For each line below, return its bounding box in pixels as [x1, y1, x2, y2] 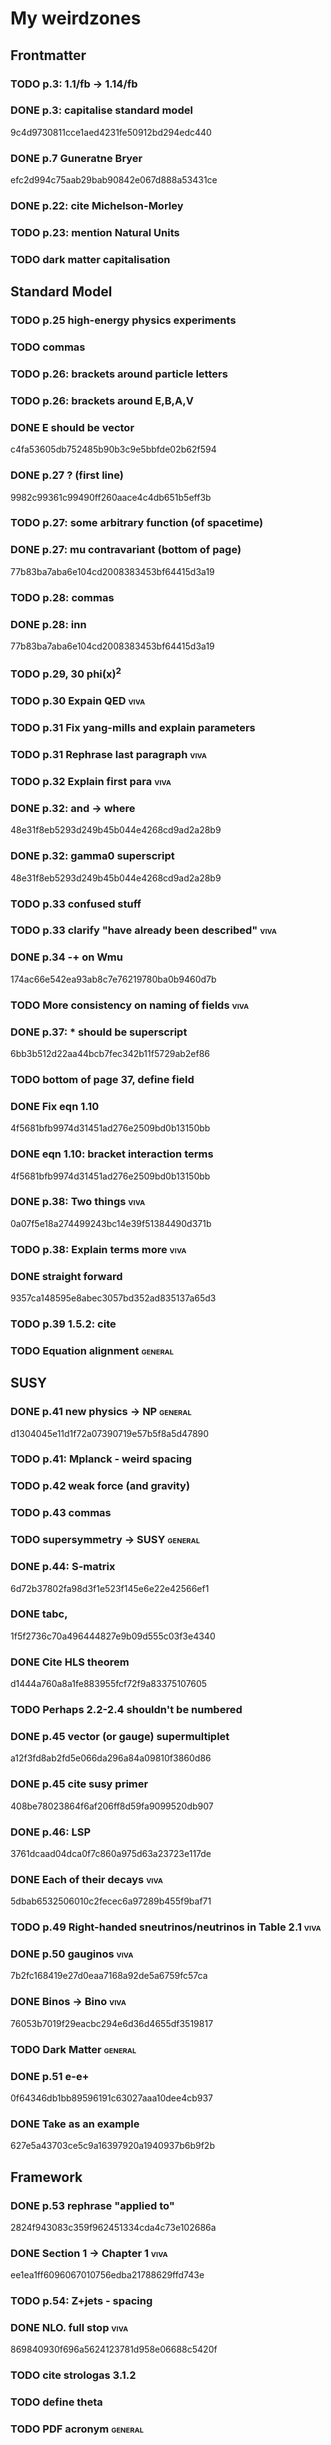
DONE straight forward [10, 1269, 123, 1283]
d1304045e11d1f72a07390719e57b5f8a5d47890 [10, 1427, 210, 1439]
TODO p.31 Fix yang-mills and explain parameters [10, 721, 256, 735]
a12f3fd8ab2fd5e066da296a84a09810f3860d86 [10, 1752, 212, 1764]
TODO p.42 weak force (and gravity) [10, 1479, 191, 1493]
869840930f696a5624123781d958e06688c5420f [10, 2343, 218, 2356]
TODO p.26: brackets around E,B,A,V [10, 393, 194, 407]
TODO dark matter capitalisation [10, 252, 171, 266]
